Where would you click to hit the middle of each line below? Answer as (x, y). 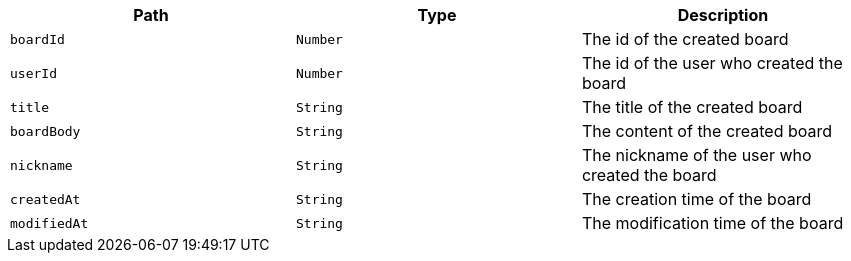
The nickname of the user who (696, 155)
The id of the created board (685, 39)
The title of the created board (692, 107)
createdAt (45, 199)
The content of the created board (707, 131)
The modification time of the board (712, 223)
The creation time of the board (696, 199)
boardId (37, 39)
